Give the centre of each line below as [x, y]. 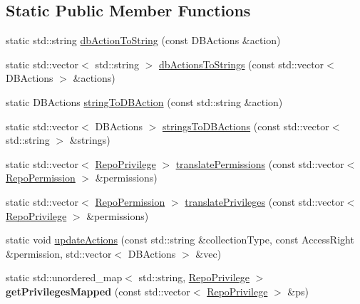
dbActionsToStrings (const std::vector [242, 64]
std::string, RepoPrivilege [194, 277]
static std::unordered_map [64, 277]
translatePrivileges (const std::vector [264, 201]
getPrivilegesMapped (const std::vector [98, 291]
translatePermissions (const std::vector [260, 163]
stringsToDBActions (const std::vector [246, 126]
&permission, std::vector [59, 253]
